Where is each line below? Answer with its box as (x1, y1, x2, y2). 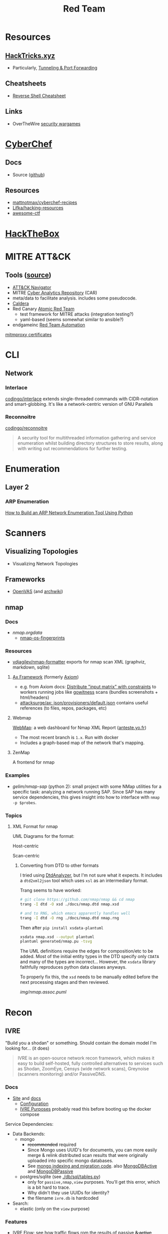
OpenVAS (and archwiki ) (12, 589, 64, 595)
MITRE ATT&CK (5, 251, 71, 262)
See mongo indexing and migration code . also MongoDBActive (27, 1163, 157, 1169)
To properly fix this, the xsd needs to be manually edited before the (20, 974, 158, 980)
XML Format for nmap (12, 824, 58, 830)
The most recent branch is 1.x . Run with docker (20, 735, 119, 741)
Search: (12, 1200, 29, 1206)
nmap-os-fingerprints (20, 635, 65, 641)
